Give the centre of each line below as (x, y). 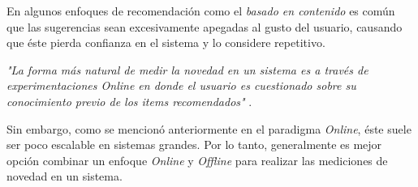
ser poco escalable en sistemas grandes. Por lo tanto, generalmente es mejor (194, 144)
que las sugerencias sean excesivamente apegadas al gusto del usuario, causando (205, 26)
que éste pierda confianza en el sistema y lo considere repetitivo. (166, 42)
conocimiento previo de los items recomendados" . (129, 101)
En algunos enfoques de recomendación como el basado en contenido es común (201, 11)
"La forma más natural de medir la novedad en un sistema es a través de (187, 69)
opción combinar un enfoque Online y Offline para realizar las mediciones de (197, 160)
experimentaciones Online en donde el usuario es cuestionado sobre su (181, 85)
